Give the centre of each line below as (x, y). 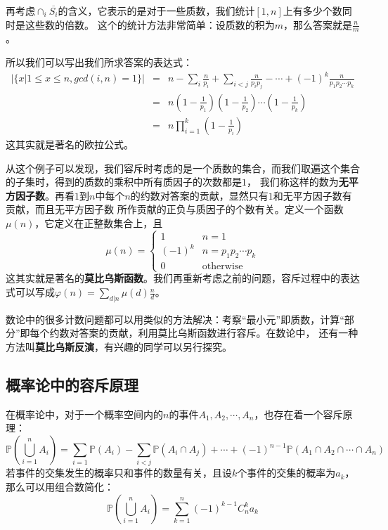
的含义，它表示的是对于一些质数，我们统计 (156, 11)
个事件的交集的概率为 (286, 473)
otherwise (222, 267)
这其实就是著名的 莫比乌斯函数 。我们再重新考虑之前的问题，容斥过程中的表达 (183, 278)
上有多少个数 (312, 11)
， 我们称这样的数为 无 (298, 182)
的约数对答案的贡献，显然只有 (199, 195)
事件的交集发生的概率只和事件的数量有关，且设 (123, 473)
